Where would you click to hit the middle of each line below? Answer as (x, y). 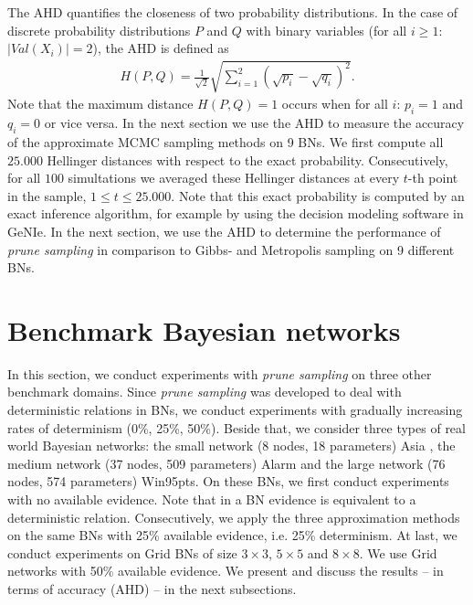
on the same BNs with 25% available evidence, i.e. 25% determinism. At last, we (232, 535)
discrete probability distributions (99, 30)
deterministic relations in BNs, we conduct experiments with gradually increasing (235, 410)
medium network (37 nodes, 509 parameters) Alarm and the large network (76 (226, 463)
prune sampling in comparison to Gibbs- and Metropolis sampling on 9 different (231, 249)
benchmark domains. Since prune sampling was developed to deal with (205, 392)
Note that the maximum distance (100, 104)
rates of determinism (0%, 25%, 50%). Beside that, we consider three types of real (236, 427)
